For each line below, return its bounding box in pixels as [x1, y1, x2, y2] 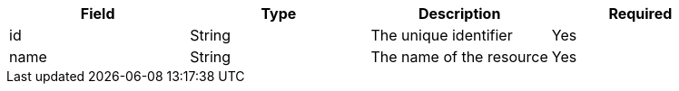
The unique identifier [370, 26, 513, 44]
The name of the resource [370, 48, 548, 66]
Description [418, 5, 501, 23]
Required [608, 5, 673, 23]
